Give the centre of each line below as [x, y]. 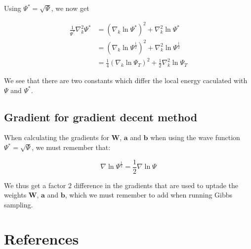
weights [15, 195]
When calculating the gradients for [57, 137]
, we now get [70, 8]
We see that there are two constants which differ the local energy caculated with [126, 80]
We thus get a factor [35, 185]
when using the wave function [195, 137]
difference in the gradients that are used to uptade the [156, 185]
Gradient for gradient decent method [101, 117]
